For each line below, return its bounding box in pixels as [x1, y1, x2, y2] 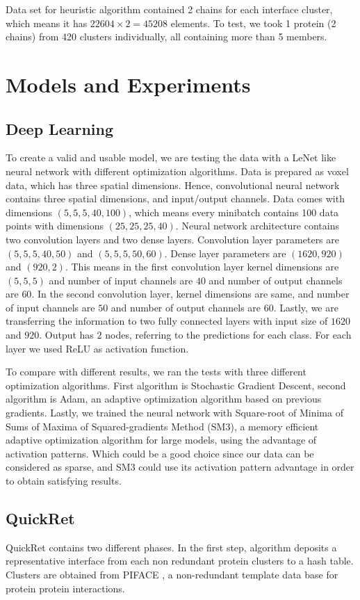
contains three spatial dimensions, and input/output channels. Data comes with [6, 191, 345, 206]
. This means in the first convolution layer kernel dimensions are [65, 259, 339, 274]
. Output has [39, 327, 94, 342]
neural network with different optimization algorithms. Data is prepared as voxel [6, 163, 349, 178]
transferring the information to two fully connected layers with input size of [6, 314, 328, 328]
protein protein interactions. [6, 581, 125, 595]
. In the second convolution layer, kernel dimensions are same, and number [31, 286, 350, 301]
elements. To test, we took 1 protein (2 [170, 15, 336, 30]
